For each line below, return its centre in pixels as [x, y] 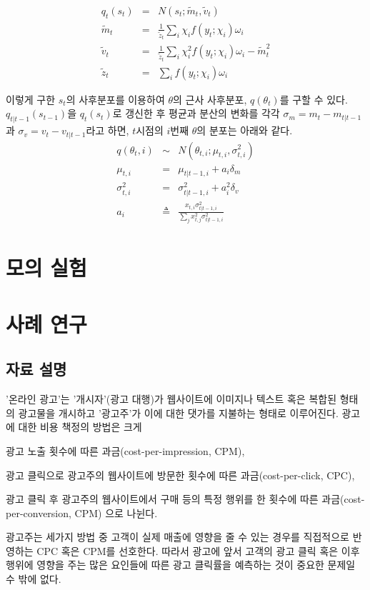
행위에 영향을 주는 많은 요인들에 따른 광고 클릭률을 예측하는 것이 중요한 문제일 [181, 565]
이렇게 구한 [31, 99]
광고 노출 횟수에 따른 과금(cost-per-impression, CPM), [125, 450]
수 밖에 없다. [34, 579]
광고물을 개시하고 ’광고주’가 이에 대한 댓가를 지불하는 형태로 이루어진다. [178, 412]
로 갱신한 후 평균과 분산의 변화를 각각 [196, 113]
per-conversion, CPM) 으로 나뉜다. [82, 512]
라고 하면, [107, 130]
